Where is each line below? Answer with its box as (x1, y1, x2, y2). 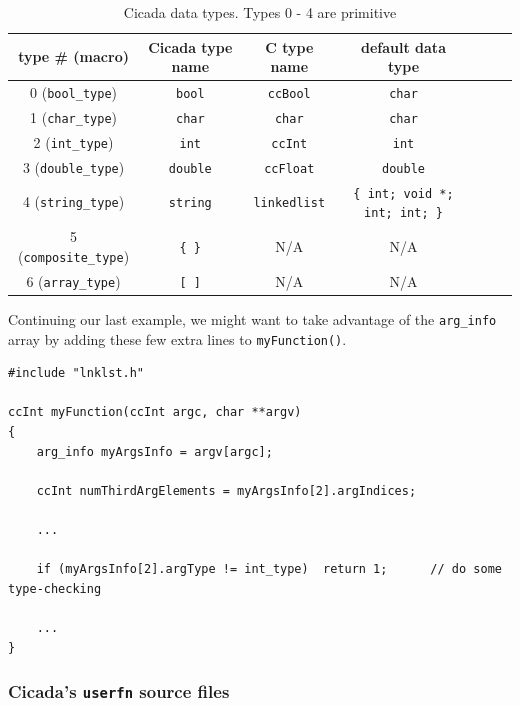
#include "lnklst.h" (8, 366, 145, 381)
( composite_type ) (17, 245, 130, 266)
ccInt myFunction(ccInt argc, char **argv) (8, 405, 302, 420)
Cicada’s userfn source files (8, 679, 230, 704)
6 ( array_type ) (26, 270, 121, 291)
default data (361, 36, 446, 57)
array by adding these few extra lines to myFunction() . (8, 328, 347, 349)
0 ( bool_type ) (30, 82, 118, 103)
